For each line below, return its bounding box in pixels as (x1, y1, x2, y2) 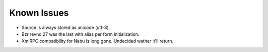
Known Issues (9, 7, 69, 18)
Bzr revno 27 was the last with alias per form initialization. (21, 31, 139, 37)
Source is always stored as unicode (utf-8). (21, 25, 110, 30)
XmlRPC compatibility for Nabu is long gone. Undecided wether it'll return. (21, 38, 174, 44)
